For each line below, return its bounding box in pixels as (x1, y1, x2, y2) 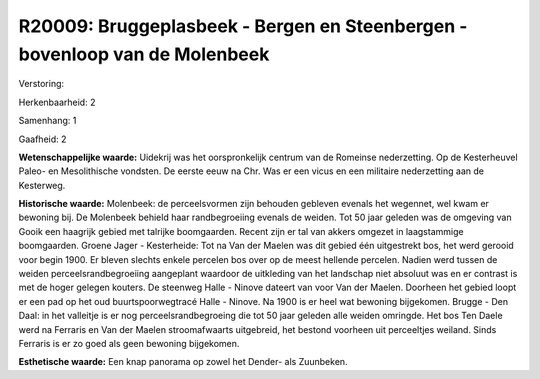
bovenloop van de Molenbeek (18, 43, 270, 65)
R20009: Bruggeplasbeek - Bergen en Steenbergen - (18, 15, 468, 37)
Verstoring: (18, 78, 65, 90)
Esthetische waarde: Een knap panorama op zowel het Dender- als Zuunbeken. (18, 356, 349, 368)
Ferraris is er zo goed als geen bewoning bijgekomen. (18, 337, 240, 349)
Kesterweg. (18, 179, 66, 191)
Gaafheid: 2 (18, 133, 67, 145)
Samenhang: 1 (18, 115, 77, 127)
